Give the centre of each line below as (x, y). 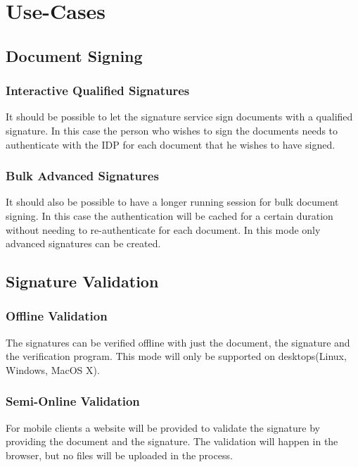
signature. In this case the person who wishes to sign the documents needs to (172, 130)
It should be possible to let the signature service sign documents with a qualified (179, 117)
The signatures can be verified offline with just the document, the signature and (178, 342)
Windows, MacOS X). (53, 369)
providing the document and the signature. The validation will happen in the (172, 441)
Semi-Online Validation (73, 401)
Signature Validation (82, 281)
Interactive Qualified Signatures (98, 91)
